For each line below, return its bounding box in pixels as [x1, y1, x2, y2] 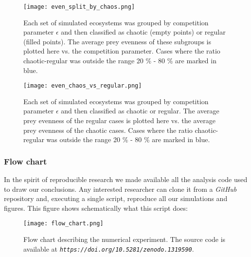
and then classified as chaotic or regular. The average [61, 106, 219, 116]
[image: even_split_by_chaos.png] [23, 3, 135, 10]
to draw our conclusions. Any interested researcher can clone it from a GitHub [4, 184, 237, 194]
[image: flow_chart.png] [23, 220, 104, 227]
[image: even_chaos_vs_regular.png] [23, 82, 142, 90]
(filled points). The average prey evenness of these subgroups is [23, 36, 212, 46]
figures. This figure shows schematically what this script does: [4, 202, 188, 213]
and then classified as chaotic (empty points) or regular [61, 27, 226, 37]
